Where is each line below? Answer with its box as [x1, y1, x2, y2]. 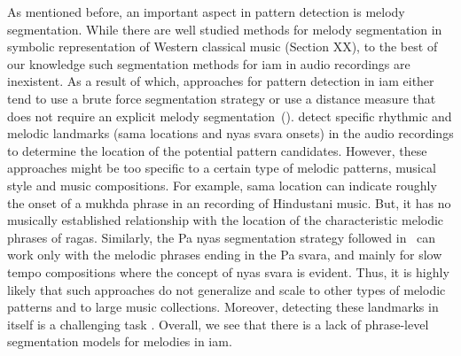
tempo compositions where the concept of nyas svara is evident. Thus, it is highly [7, 262, 449, 281]
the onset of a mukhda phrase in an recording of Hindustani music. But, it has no [7, 193, 451, 212]
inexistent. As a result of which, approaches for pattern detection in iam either [7, 72, 434, 90]
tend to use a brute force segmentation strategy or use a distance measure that [7, 89, 436, 107]
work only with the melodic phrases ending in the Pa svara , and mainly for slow [7, 245, 442, 264]
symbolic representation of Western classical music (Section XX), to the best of [7, 37, 438, 56]
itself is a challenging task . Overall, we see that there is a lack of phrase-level [7, 314, 429, 333]
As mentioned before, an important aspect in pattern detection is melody [7, 3, 405, 20]
